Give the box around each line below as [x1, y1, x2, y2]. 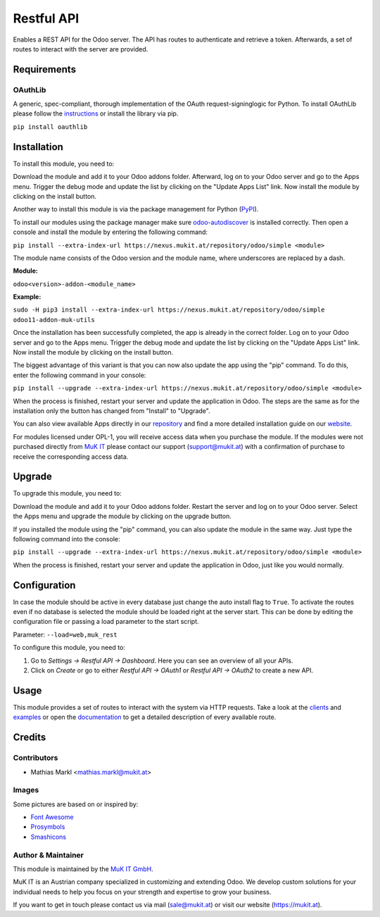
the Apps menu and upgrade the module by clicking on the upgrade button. [13, 512, 232, 521]
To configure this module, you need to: [13, 644, 126, 652]
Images [13, 785, 39, 795]
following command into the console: [13, 535, 120, 543]
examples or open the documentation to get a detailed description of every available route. [13, 713, 277, 722]
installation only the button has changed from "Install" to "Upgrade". [13, 406, 210, 415]
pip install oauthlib [13, 123, 88, 130]
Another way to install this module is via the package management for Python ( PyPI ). [13, 205, 259, 214]
